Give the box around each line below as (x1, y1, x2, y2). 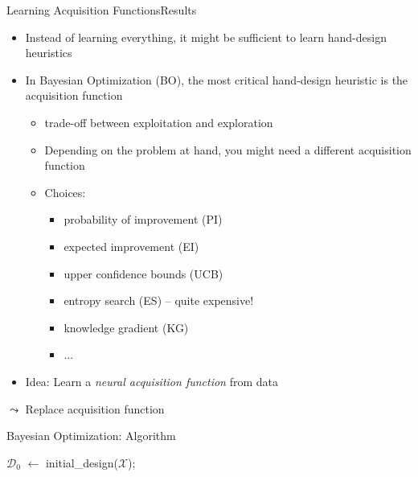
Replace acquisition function (25, 400, 165, 417)
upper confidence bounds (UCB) (64, 265, 223, 282)
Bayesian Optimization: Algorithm (6, 427, 176, 444)
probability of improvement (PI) (64, 211, 223, 228)
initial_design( (45, 454, 118, 471)
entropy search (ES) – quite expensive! (64, 292, 254, 309)
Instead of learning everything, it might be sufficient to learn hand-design (25, 28, 387, 45)
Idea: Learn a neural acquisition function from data (25, 372, 278, 389)
